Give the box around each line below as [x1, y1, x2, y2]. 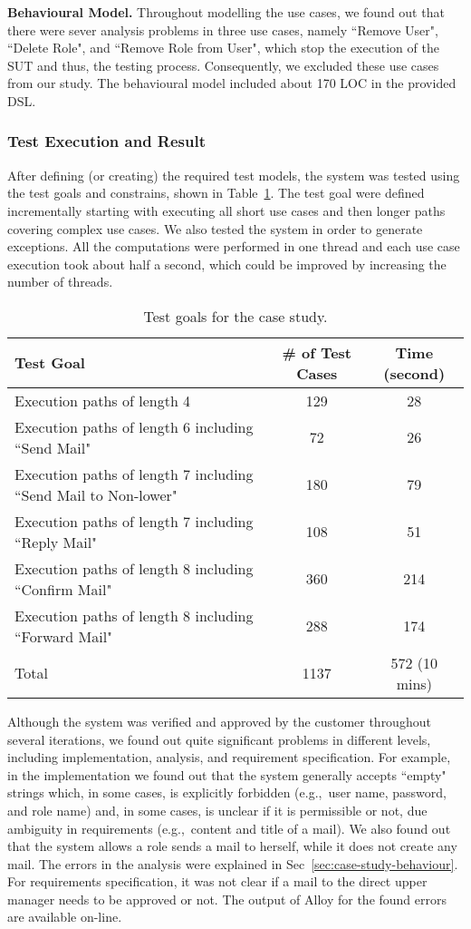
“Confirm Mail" [14, 578, 112, 600]
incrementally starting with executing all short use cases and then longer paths [7, 200, 446, 220]
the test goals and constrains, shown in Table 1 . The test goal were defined [7, 183, 425, 202]
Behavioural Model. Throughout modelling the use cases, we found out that [7, 3, 445, 21]
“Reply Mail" [14, 531, 98, 553]
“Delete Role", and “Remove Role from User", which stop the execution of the [7, 38, 439, 57]
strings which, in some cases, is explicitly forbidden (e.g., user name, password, [7, 783, 447, 802]
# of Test [282, 341, 352, 363]
